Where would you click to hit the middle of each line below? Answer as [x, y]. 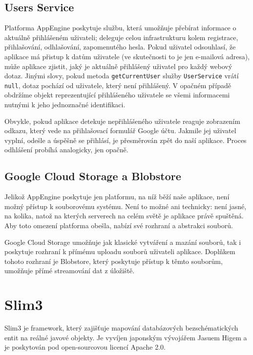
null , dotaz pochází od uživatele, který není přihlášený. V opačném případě [118, 85]
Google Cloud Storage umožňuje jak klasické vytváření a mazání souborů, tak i [123, 242]
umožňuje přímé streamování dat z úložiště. [70, 271]
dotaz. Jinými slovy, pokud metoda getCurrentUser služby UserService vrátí [122, 76]
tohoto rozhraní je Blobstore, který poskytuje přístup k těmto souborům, [114, 261]
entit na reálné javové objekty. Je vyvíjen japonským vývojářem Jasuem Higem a [126, 337]
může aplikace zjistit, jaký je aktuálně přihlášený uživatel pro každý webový [118, 66]
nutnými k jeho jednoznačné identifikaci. [65, 105]
